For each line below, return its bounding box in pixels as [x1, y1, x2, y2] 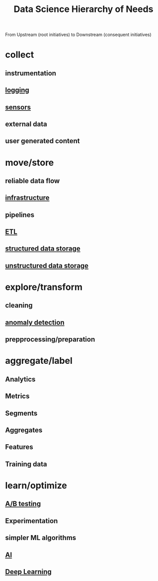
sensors [5, 103, 31, 111]
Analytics [5, 375, 36, 383]
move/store [5, 157, 54, 168]
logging [5, 86, 30, 94]
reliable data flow [5, 176, 60, 185]
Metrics [5, 392, 30, 400]
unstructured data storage [5, 261, 88, 270]
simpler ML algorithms [5, 534, 77, 542]
